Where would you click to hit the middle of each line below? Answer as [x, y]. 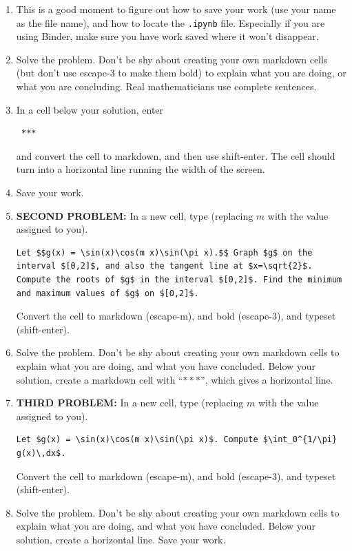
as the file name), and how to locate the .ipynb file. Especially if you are [170, 22]
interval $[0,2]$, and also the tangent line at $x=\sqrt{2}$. [164, 266]
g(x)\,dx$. [41, 453]
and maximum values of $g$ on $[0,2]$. [107, 293]
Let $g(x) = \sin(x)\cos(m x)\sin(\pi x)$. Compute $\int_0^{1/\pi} [177, 440]
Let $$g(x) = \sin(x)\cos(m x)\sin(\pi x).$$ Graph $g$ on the [164, 252]
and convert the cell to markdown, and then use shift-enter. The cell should [176, 155]
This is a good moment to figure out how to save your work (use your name [176, 9]
